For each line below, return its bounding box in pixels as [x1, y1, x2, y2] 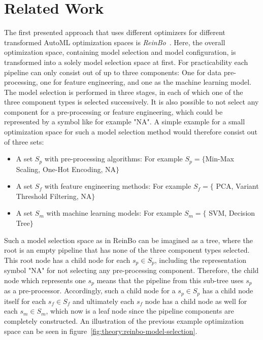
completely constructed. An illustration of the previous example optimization [4, 316, 244, 326]
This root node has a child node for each [4, 254, 130, 265]
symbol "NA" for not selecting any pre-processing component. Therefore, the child [4, 265, 259, 276]
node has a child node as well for [145, 295, 247, 306]
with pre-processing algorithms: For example [44, 153, 183, 164]
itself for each [4, 295, 46, 306]
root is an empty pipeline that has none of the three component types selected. [4, 245, 250, 255]
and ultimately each [72, 295, 135, 306]
